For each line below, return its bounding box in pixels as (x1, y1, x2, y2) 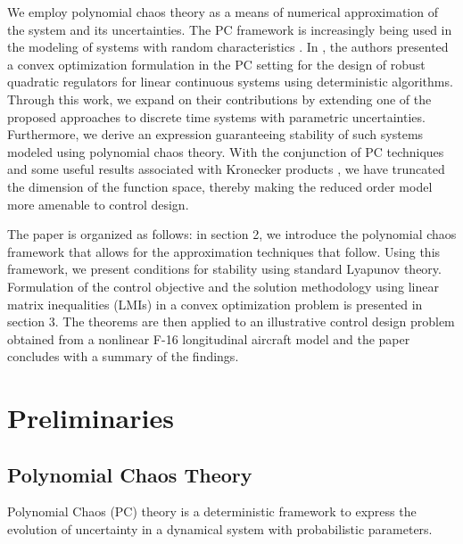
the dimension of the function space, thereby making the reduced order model (7, 177, 433, 195)
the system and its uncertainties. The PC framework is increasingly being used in (7, 20, 452, 38)
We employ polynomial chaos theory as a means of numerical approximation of (7, 3, 438, 21)
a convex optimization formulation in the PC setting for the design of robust (7, 54, 426, 73)
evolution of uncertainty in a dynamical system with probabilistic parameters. (7, 520, 433, 539)
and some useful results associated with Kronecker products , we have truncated (7, 160, 445, 178)
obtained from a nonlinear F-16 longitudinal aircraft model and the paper (7, 329, 410, 348)
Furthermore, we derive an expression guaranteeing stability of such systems (7, 125, 424, 144)
